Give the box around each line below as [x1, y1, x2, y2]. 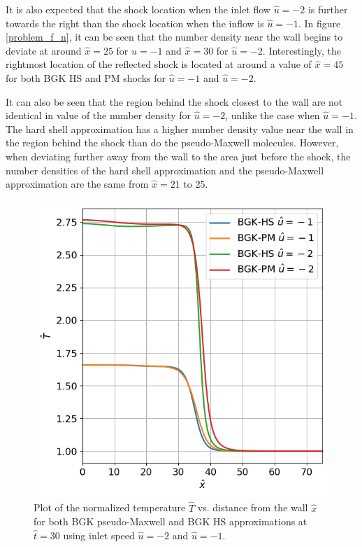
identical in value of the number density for [6, 108, 191, 123]
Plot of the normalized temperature [34, 500, 186, 515]
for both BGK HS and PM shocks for [6, 70, 166, 85]
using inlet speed [63, 527, 135, 542]
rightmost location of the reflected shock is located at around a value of [6, 57, 312, 71]
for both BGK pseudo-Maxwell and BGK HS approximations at [34, 514, 307, 529]
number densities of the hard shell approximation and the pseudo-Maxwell [6, 162, 324, 177]
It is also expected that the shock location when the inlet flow [6, 2, 270, 16]
